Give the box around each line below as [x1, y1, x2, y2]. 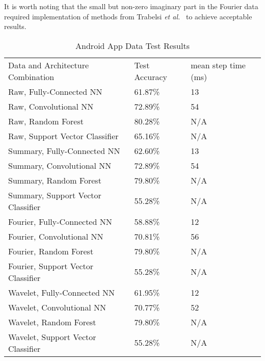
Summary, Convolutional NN [8, 159, 112, 171]
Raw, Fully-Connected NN [8, 85, 102, 97]
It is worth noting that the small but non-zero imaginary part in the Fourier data [4, 1, 258, 11]
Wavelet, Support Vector [8, 330, 96, 343]
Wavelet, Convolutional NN [8, 301, 107, 313]
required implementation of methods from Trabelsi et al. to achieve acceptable [4, 11, 252, 21]
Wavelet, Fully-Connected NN [8, 286, 115, 298]
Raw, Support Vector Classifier [8, 130, 119, 142]
